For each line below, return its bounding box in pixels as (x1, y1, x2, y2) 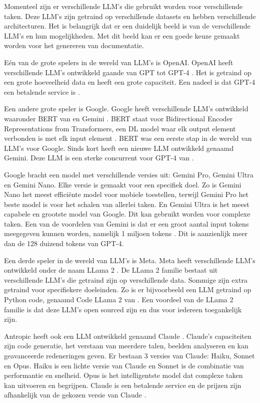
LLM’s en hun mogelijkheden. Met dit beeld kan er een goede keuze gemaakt (4, 30, 240, 41)
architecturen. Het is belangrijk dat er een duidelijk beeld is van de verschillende (4, 21, 250, 31)
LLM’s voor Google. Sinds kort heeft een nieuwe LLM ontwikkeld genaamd (4, 142, 234, 153)
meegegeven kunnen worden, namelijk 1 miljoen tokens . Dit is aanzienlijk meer (4, 228, 247, 239)
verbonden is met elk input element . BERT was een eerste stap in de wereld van (4, 133, 252, 143)
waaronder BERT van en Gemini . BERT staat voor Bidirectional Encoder (4, 113, 233, 123)
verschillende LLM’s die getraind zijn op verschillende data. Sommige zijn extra (4, 274, 247, 285)
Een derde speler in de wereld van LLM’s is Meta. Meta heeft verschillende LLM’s (4, 255, 255, 265)
